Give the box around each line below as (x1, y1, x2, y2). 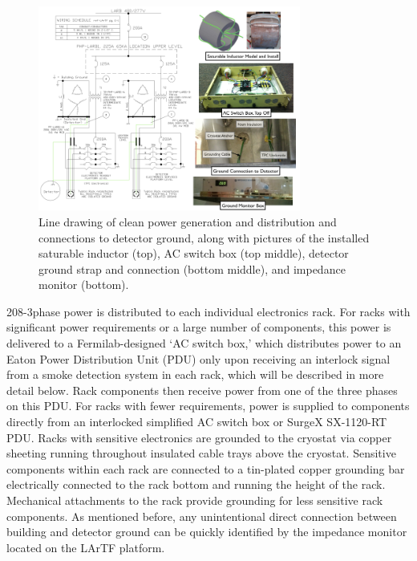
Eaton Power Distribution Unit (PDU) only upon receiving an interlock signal (6, 350, 391, 367)
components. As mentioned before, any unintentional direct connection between (6, 507, 397, 524)
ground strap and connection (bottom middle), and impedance (38, 260, 346, 277)
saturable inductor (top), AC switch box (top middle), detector (38, 245, 349, 262)
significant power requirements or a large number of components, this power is (6, 319, 391, 335)
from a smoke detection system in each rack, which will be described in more (6, 366, 384, 383)
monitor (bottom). (38, 276, 129, 293)
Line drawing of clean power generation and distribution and (38, 213, 337, 230)
